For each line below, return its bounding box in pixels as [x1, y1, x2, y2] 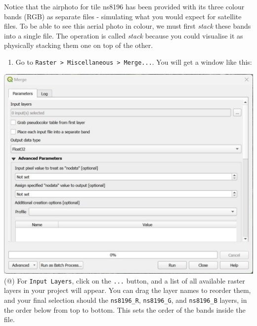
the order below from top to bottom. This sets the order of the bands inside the [4, 304, 246, 315]
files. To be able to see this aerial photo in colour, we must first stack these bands [4, 21, 251, 31]
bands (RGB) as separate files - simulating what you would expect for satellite [4, 11, 242, 21]
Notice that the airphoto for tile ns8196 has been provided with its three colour [4, 1, 245, 11]
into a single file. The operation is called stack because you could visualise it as [4, 30, 243, 41]
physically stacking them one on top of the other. [4, 40, 153, 50]
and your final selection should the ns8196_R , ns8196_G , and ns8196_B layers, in [4, 295, 247, 305]
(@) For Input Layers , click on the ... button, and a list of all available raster [4, 275, 245, 285]
